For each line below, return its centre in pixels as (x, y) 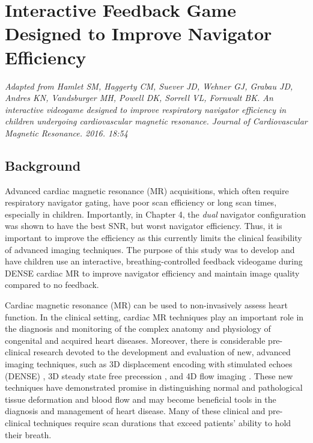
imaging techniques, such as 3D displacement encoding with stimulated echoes (149, 363)
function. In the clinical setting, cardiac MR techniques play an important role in (154, 316)
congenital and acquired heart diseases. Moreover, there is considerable (135, 340)
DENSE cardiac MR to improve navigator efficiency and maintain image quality (152, 273)
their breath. (28, 434)
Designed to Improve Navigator (138, 33)
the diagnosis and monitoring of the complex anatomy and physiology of (138, 328)
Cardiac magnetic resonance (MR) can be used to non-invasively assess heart (146, 305)
